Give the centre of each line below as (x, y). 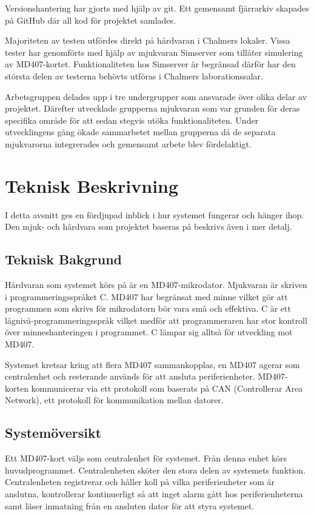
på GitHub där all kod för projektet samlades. (90, 20)
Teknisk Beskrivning (92, 185)
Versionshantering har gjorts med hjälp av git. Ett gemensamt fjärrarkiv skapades (157, 8)
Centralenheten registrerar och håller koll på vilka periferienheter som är (140, 482)
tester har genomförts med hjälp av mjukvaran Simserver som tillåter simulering (154, 52)
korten (17, 388)
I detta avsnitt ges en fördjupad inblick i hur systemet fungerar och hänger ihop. (155, 214)
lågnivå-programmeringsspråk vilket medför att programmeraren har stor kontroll (156, 320)
